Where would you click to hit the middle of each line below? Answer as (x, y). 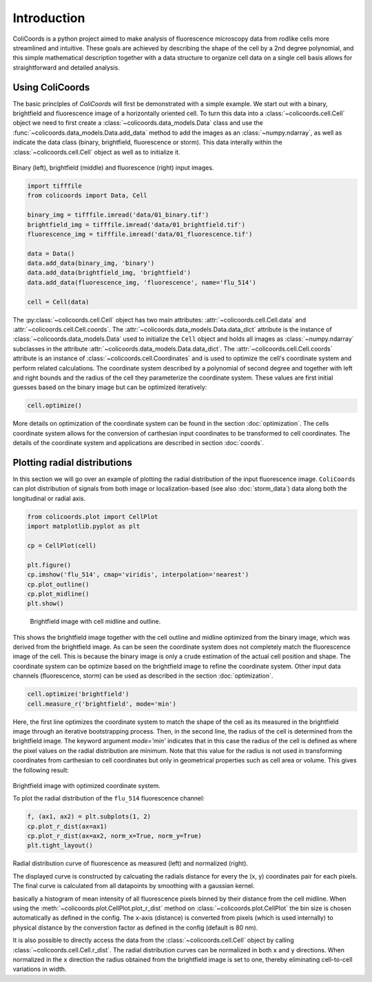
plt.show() (45, 603)
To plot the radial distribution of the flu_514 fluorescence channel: (108, 798)
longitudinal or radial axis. (49, 498)
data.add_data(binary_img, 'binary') (91, 263)
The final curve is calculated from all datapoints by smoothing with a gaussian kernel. (134, 886)
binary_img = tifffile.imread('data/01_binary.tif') (118, 215)
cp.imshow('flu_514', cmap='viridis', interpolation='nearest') (138, 575)
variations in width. (40, 969)
